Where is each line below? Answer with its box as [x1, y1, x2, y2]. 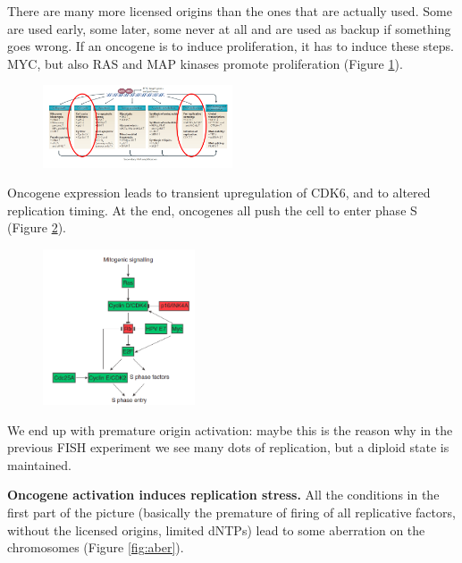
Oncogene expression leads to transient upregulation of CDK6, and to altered [7, 183, 431, 202]
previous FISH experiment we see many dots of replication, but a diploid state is [7, 438, 449, 457]
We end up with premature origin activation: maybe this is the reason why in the [7, 420, 453, 439]
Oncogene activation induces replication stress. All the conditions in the [7, 485, 440, 504]
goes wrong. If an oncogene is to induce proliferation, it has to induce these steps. [7, 37, 454, 55]
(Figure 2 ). [7, 218, 66, 237]
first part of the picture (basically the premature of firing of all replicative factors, [7, 503, 456, 522]
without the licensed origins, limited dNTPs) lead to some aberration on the [7, 520, 425, 539]
